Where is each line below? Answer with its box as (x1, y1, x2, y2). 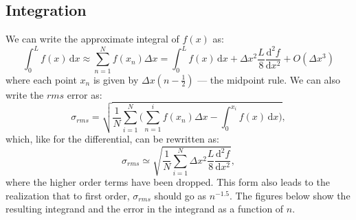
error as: (67, 87, 102, 101)
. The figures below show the (230, 188, 351, 202)
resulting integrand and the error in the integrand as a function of (5, 201, 284, 216)
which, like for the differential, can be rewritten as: (5, 132, 219, 146)
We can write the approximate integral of (5, 32, 179, 46)
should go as (154, 188, 207, 202)
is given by (93, 72, 139, 86)
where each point (5, 72, 77, 86)
